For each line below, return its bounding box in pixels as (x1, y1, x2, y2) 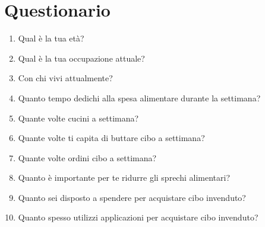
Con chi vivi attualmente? (18, 72, 113, 84)
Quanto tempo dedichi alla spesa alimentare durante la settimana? (18, 91, 261, 104)
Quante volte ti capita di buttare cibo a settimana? (18, 132, 205, 144)
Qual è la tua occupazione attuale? (18, 52, 145, 64)
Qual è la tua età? (18, 32, 84, 44)
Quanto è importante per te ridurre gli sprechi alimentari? (18, 171, 230, 184)
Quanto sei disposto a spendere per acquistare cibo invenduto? (18, 191, 246, 203)
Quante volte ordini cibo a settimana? (18, 151, 157, 164)
